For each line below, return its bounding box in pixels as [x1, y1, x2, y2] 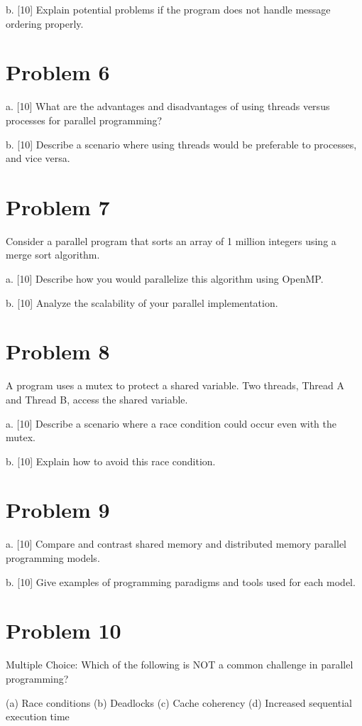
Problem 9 [6, 495, 110, 524]
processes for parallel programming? [6, 112, 163, 127]
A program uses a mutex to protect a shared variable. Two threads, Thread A [6, 378, 344, 393]
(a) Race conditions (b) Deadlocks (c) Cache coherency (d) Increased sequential [6, 695, 352, 710]
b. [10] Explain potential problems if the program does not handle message [6, 2, 331, 16]
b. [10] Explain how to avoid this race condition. [6, 453, 216, 468]
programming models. [6, 551, 100, 565]
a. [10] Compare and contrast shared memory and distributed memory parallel [6, 536, 347, 551]
